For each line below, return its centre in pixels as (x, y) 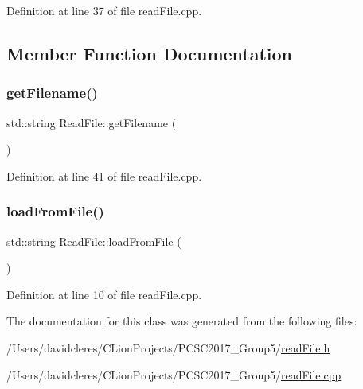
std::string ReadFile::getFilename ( (92, 122)
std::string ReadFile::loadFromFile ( (94, 241)
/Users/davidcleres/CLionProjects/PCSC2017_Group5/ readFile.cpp (174, 374)
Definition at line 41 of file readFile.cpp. (104, 175)
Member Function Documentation (150, 53)
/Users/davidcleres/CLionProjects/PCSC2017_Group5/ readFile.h (168, 347)
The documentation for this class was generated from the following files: (182, 321)
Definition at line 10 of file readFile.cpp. (104, 294)
